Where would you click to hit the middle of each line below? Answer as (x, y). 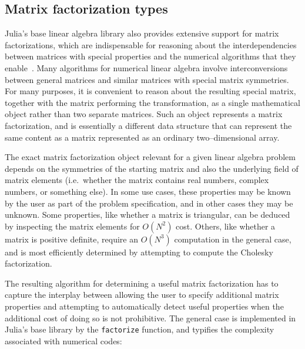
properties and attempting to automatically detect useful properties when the (144, 306)
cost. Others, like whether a (226, 226)
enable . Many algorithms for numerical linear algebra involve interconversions (146, 67)
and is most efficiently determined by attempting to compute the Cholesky (139, 252)
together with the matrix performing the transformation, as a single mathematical (152, 102)
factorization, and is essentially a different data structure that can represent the (148, 125)
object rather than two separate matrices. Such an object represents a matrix (144, 114)
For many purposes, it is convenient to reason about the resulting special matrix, (150, 91)
